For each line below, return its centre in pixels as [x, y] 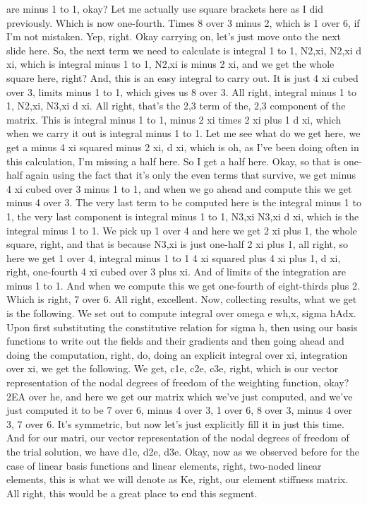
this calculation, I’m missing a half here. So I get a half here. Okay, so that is [174, 161]
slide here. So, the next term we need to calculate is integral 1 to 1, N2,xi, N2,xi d [184, 50]
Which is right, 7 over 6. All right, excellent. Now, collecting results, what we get [182, 299]
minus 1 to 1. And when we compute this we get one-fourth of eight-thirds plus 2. [183, 285]
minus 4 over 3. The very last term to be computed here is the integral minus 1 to [184, 202]
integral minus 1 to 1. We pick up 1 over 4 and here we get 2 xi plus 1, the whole [182, 230]
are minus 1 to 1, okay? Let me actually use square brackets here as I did [165, 8]
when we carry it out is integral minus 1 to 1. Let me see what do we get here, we [183, 133]
